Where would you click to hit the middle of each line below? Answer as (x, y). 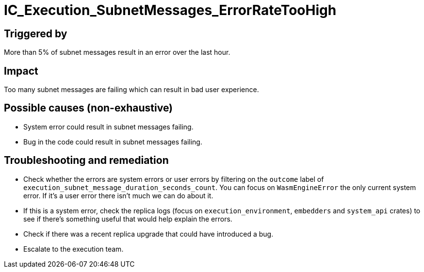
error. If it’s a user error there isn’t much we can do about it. (118, 195)
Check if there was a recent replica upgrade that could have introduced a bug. (148, 234)
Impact (21, 71)
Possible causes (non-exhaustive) (89, 108)
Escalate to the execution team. (73, 249)
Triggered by (36, 33)
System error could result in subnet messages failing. (108, 127)
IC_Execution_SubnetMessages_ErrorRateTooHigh (170, 10)
